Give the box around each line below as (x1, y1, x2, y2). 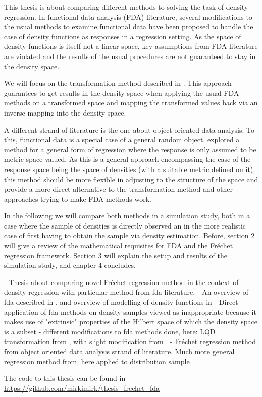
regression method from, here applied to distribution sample (4, 356, 190, 366)
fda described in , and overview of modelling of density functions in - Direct (4, 297, 238, 307)
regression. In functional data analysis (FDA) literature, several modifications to (4, 11, 252, 22)
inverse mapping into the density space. (4, 107, 126, 118)
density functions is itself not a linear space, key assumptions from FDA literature (4, 41, 258, 51)
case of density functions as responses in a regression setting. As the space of (4, 31, 241, 41)
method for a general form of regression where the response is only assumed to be (4, 144, 256, 154)
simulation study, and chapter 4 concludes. (4, 260, 136, 270)
